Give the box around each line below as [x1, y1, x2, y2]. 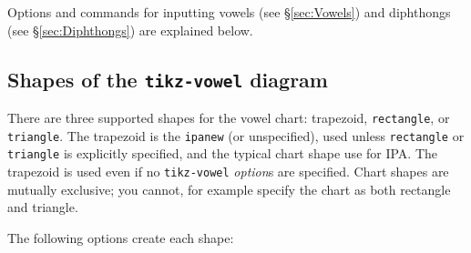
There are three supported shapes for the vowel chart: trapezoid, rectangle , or [7, 107, 450, 126]
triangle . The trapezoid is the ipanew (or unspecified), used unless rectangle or [7, 126, 465, 145]
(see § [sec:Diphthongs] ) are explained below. [7, 20, 253, 39]
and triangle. [7, 197, 78, 217]
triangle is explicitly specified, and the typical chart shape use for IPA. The [7, 144, 438, 163]
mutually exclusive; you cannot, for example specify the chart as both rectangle [7, 179, 451, 198]
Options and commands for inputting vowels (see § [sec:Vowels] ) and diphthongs [7, 3, 451, 21]
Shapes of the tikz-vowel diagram [7, 65, 328, 93]
